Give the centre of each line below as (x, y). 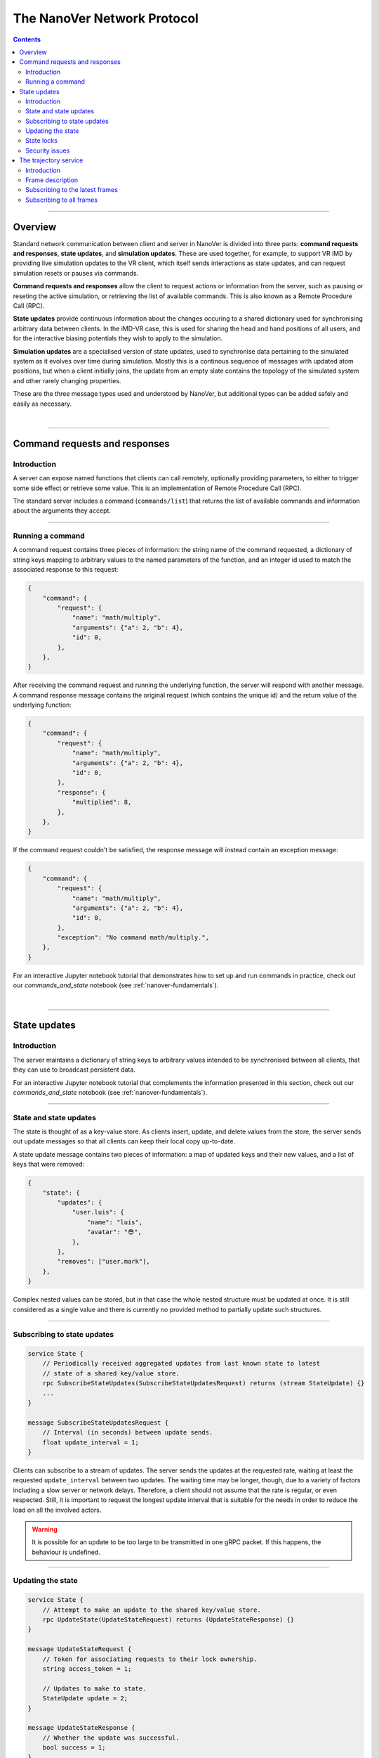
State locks (41, 141)
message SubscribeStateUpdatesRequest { (98, 1423)
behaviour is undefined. (66, 1552)
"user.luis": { (98, 1212)
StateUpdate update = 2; (85, 1699)
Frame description (52, 180)
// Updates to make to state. (94, 1688)
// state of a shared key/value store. (111, 1373)
